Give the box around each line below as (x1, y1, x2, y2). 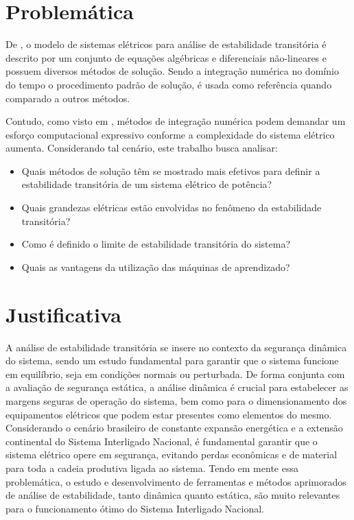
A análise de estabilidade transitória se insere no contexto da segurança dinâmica (5, 340, 347, 354)
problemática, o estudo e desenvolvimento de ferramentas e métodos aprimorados (5, 474, 346, 488)
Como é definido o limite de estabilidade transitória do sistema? (21, 237, 290, 251)
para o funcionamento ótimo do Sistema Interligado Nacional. (5, 501, 265, 515)
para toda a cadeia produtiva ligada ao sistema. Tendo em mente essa (5, 460, 298, 475)
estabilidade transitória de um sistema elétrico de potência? (21, 177, 272, 191)
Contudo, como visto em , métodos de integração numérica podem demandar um (5, 114, 346, 128)
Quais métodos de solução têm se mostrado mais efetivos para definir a (21, 163, 320, 178)
